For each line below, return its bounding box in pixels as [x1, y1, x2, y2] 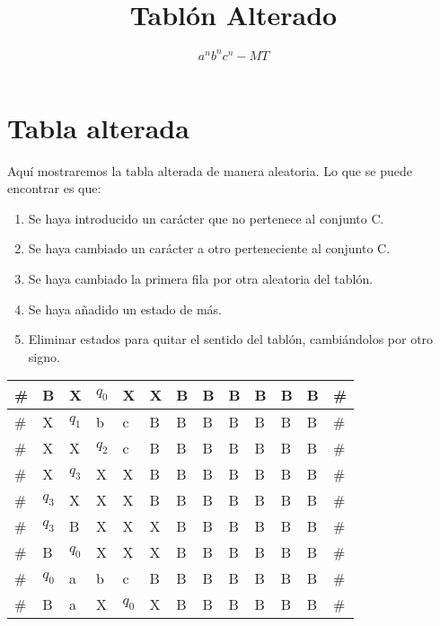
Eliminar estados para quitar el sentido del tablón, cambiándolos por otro [28, 330, 434, 348]
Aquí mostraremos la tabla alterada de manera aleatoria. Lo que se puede [7, 161, 412, 180]
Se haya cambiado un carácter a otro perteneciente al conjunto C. [28, 239, 391, 258]
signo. [28, 347, 60, 366]
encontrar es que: [7, 179, 101, 198]
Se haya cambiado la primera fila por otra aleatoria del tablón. [28, 269, 374, 287]
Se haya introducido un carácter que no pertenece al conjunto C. [28, 208, 384, 227]
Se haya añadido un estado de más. [28, 299, 223, 318]
